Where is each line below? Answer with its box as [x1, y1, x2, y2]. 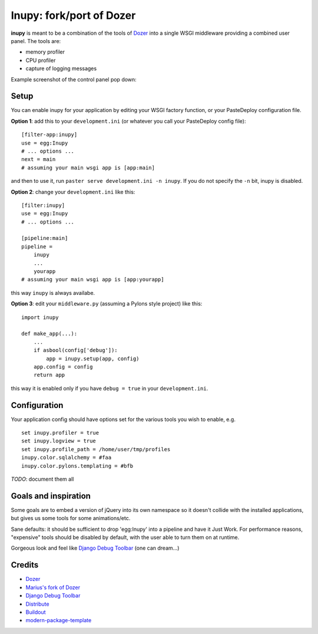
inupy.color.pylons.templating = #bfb [21, 462, 134, 469]
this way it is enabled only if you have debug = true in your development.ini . [11, 385, 208, 392]
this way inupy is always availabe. [11, 289, 95, 296]
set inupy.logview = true [21, 438, 97, 445]
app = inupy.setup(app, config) [46, 355, 140, 362]
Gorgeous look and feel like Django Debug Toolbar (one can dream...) [11, 544, 180, 551]
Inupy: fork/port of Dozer [11, 9, 136, 22]
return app [33, 372, 65, 379]
